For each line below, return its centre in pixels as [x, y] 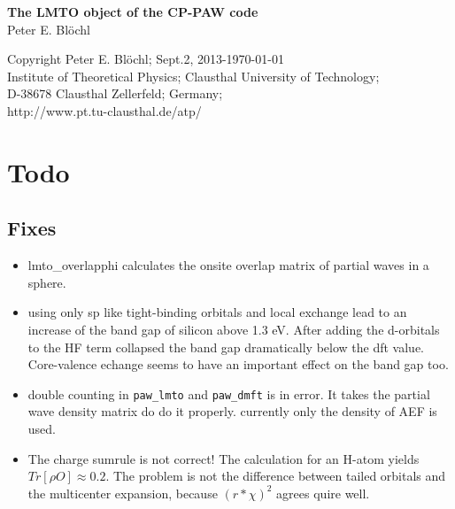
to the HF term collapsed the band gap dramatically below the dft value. [226, 347]
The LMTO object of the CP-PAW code [133, 12]
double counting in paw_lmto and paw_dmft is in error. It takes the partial [229, 393]
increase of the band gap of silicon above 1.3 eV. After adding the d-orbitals [234, 329]
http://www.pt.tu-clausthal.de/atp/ [104, 110]
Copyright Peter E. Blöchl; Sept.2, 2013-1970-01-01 [146, 59]
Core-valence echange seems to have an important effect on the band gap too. [238, 364]
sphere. [47, 282]
